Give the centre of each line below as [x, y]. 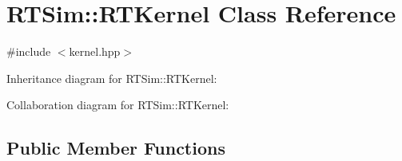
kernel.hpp [95, 51]
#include [29, 51]
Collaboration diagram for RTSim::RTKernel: [118, 105]
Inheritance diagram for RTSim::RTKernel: [112, 78]
